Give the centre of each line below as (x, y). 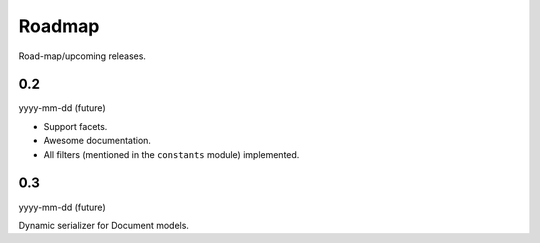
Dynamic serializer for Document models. (104, 225)
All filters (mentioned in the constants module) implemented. (171, 154)
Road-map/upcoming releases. (82, 56)
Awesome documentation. (97, 141)
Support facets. (75, 126)
